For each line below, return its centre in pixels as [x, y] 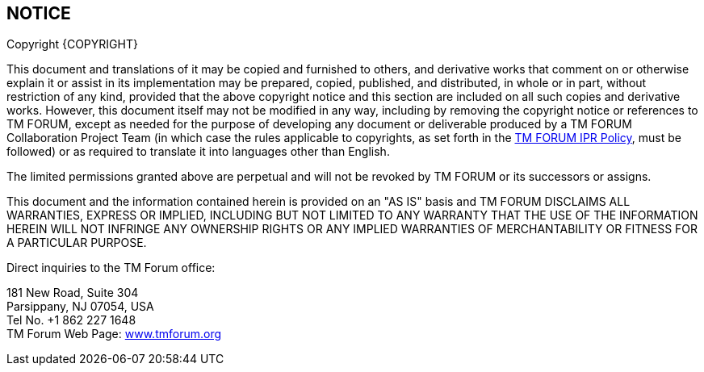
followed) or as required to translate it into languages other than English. [198, 152]
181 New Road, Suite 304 [73, 293]
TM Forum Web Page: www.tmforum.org [114, 334]
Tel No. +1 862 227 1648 [71, 320]
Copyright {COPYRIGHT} [72, 44]
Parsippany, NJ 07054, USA [80, 307]
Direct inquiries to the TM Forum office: [111, 268]
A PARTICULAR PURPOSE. [77, 243]
